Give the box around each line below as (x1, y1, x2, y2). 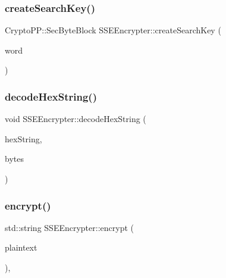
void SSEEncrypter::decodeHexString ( (5, 113, 146, 125)
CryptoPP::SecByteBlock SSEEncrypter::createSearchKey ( (5, 24, 221, 36)
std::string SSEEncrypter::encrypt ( (5, 221, 134, 233)
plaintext (5, 241, 37, 254)
